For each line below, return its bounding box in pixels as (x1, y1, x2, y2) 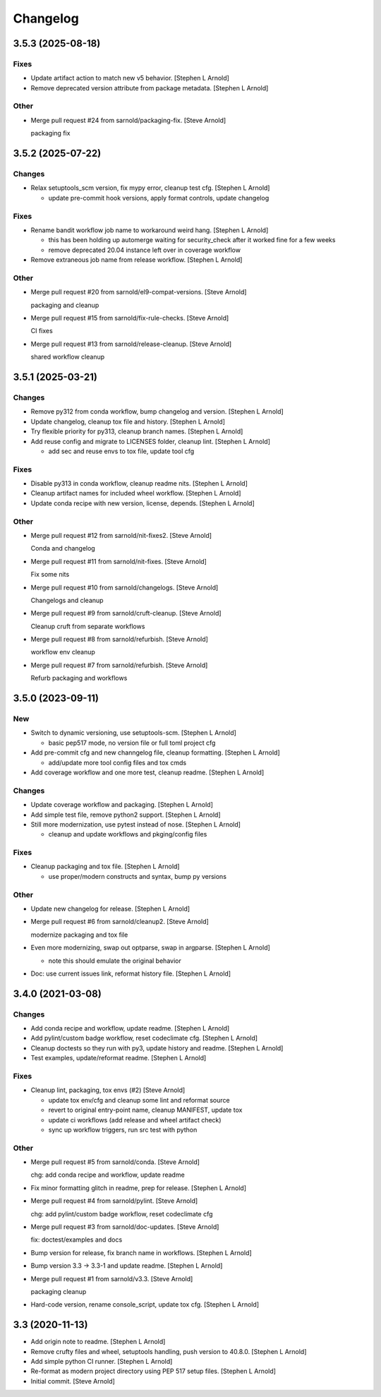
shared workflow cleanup (30, 353, 105, 361)
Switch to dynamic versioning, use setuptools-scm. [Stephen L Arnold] (30, 729, 236, 737)
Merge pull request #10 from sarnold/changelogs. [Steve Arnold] (30, 583, 219, 592)
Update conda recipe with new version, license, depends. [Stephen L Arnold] (30, 498, 255, 508)
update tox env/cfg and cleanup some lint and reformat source (48, 1096, 230, 1104)
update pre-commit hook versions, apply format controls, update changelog (48, 193, 270, 202)
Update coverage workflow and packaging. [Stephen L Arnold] (30, 801, 213, 809)
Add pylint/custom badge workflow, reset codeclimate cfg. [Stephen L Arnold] (30, 1034, 258, 1043)
